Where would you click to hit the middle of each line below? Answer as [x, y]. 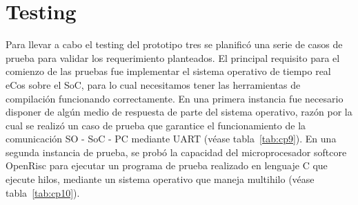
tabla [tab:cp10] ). [43, 192]
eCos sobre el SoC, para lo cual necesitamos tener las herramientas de [153, 84]
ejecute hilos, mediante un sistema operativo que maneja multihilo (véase [160, 179]
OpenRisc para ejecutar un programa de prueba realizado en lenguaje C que [167, 165]
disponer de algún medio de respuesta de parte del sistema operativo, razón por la [179, 112]
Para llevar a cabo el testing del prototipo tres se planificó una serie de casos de [174, 44]
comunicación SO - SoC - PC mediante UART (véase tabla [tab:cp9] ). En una [171, 139]
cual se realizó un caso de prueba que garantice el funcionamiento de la [156, 125]
